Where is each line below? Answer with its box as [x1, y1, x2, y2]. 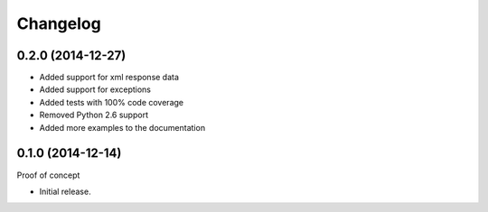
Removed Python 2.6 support [39, 109, 149, 121]
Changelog [16, 14, 101, 33]
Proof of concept [16, 170, 80, 180]
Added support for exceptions [39, 84, 151, 95]
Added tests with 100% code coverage [39, 97, 184, 107]
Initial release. [39, 186, 91, 197]
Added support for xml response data [39, 72, 180, 83]
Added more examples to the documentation [39, 122, 206, 133]
